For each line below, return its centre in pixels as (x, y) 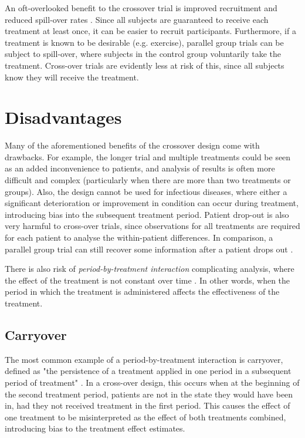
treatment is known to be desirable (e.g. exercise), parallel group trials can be (144, 42)
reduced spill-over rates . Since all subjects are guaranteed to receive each (137, 19)
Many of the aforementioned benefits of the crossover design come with (132, 145)
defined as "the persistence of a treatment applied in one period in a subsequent (148, 371)
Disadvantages (63, 117)
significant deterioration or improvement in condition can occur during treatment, (152, 203)
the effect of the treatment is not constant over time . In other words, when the (148, 280)
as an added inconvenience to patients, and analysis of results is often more (140, 168)
